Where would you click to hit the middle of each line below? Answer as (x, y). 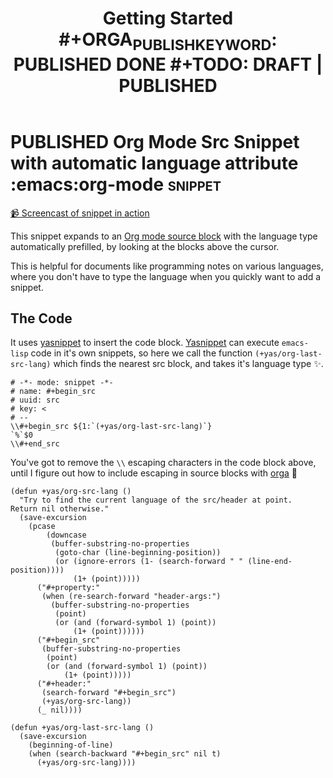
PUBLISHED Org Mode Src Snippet (155, 141)
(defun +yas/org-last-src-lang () (82, 728)
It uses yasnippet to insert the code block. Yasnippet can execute (145, 343)
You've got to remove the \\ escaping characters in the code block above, (163, 463)
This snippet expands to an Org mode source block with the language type (164, 236)
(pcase (42, 527)
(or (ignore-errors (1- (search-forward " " (149, 562)
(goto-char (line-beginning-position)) (138, 553)
